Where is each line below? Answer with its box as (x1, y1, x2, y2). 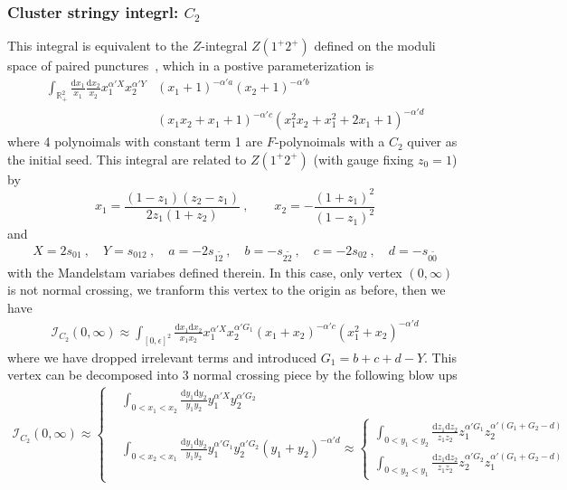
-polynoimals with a (274, 132, 385, 151)
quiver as (407, 132, 458, 151)
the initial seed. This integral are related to (7, 149, 247, 168)
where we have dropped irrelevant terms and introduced (7, 347, 317, 366)
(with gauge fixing (313, 149, 414, 168)
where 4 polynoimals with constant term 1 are (7, 132, 263, 151)
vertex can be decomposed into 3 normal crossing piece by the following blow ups (7, 365, 458, 384)
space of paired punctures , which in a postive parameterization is (7, 56, 374, 75)
